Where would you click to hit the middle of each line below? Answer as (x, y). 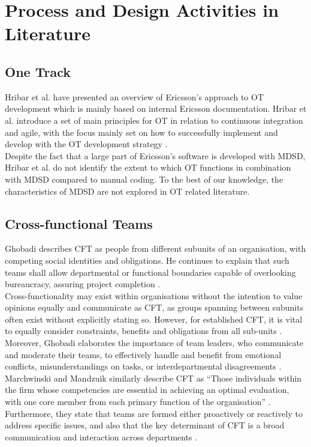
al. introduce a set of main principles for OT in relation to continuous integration (154, 120)
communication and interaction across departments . (101, 436)
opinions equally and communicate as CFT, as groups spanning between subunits (154, 307)
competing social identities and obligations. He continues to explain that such (147, 260)
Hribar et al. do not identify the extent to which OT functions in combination (148, 167)
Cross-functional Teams (79, 223)
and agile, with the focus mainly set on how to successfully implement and (141, 132)
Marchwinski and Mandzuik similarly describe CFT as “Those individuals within (153, 378)
